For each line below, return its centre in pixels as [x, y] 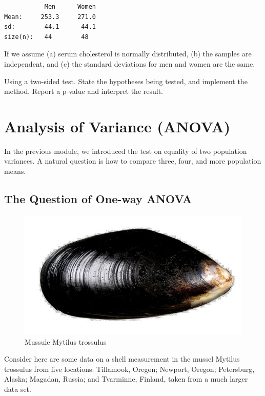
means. [15, 171]
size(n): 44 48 [46, 37]
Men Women [70, 7]
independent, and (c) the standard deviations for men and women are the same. [130, 63]
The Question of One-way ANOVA [98, 199]
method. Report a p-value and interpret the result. [84, 91]
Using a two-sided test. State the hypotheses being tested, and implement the [126, 81]
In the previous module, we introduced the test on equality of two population [126, 151]
